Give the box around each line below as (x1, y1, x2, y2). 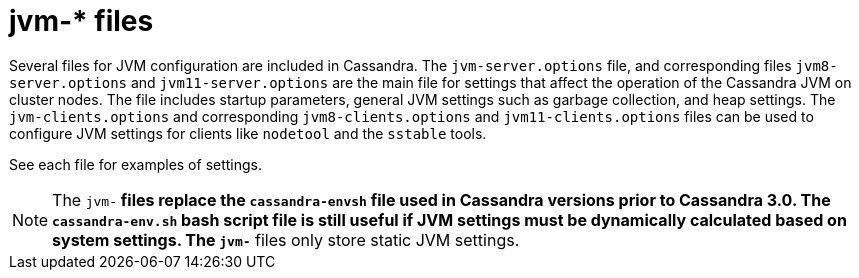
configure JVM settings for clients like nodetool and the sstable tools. (9, 124, 487, 142)
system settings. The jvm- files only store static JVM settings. (52, 229, 520, 250)
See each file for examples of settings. (9, 155, 263, 173)
